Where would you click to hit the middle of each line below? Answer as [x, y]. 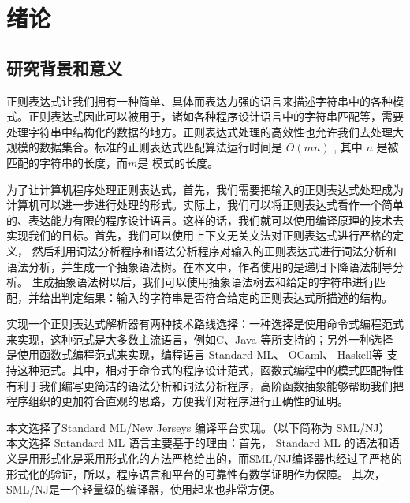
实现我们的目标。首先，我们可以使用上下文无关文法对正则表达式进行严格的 [199, 235]
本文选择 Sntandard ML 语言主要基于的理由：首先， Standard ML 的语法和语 [203, 443]
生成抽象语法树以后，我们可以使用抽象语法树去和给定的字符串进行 [203, 282]
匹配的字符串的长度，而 [67, 162]
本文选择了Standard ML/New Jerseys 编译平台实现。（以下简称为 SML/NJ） [198, 427]
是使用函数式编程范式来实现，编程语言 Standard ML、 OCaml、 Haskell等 [195, 354]
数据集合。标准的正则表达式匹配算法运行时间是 [160, 147]
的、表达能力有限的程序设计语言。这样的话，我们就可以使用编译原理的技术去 [205, 220]
